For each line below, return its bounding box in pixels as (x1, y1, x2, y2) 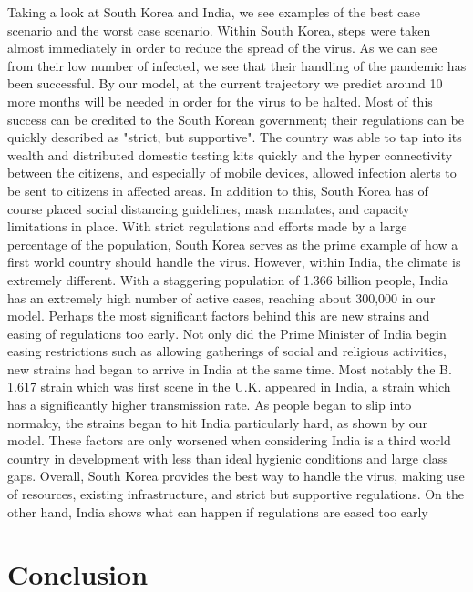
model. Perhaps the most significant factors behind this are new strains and (7, 306, 430, 325)
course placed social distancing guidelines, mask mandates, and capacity (7, 199, 410, 218)
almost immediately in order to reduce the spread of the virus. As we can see (7, 38, 437, 57)
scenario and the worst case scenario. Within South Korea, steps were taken (7, 20, 431, 39)
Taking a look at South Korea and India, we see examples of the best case (7, 3, 420, 21)
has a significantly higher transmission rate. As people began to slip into (7, 395, 412, 414)
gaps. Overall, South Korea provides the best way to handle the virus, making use (7, 466, 465, 485)
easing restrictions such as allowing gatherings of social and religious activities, (7, 342, 447, 361)
